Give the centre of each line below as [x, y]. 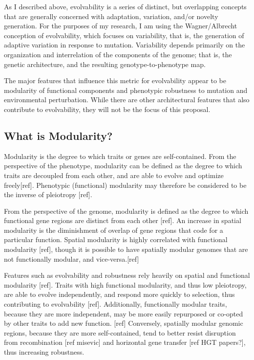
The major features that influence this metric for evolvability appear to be [115, 80]
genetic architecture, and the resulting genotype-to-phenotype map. [105, 64]
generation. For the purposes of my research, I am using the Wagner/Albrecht [121, 26]
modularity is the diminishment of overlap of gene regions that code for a [114, 230]
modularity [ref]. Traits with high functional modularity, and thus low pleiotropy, [125, 284]
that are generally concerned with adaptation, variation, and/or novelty [111, 16]
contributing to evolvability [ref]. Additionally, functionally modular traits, [116, 304]
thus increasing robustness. [44, 352]
